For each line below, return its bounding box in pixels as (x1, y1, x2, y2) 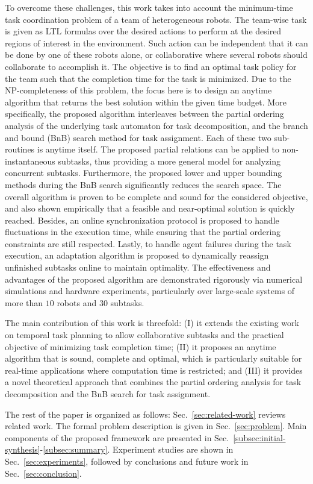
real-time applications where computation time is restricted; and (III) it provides (5, 363, 303, 376)
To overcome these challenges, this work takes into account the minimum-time (5, 1, 293, 13)
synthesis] (5, 443, 40, 456)
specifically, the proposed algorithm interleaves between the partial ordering (5, 107, 284, 120)
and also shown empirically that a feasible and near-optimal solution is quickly (5, 202, 295, 215)
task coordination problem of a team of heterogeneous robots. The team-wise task (5, 13, 307, 25)
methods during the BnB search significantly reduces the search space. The (5, 178, 282, 190)
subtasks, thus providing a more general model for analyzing (58, 154, 280, 167)
